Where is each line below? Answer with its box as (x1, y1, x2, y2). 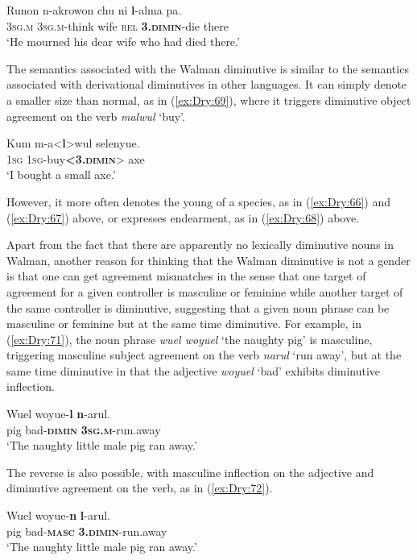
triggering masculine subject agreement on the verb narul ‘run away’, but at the (6, 346, 402, 363)
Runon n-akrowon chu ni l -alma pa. (6, 2, 182, 18)
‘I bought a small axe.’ (6, 166, 116, 183)
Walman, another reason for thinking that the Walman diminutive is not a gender (6, 251, 411, 268)
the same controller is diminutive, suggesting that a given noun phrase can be (6, 299, 390, 316)
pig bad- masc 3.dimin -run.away (6, 522, 167, 539)
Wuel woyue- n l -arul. (6, 507, 110, 524)
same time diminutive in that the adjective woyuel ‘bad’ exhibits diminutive (6, 362, 381, 379)
